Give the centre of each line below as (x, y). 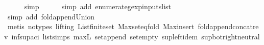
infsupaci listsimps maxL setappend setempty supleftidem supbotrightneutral (136, 36)
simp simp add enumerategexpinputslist (98, 6)
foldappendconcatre (228, 26)
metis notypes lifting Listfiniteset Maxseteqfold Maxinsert (101, 26)
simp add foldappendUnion (51, 16)
